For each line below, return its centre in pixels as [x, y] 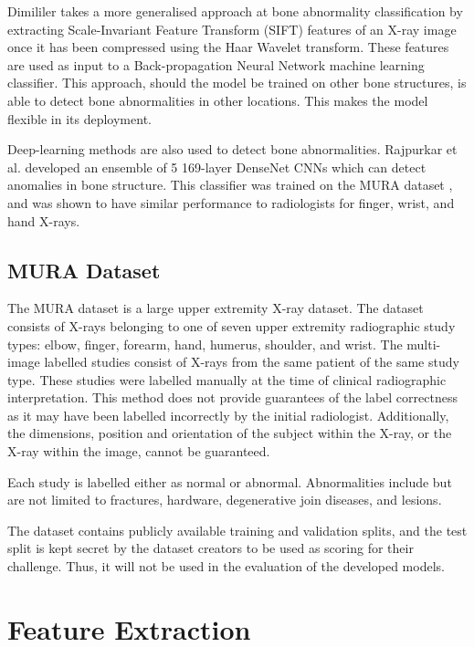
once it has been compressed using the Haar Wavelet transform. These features [228, 47]
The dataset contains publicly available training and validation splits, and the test [237, 530]
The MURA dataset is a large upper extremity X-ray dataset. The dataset [216, 308]
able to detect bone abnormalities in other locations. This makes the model [218, 100]
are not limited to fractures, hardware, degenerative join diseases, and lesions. [225, 500]
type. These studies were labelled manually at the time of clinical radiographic [227, 379]
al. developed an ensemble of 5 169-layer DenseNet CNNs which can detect [217, 167]
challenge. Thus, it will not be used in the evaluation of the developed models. [226, 566]
